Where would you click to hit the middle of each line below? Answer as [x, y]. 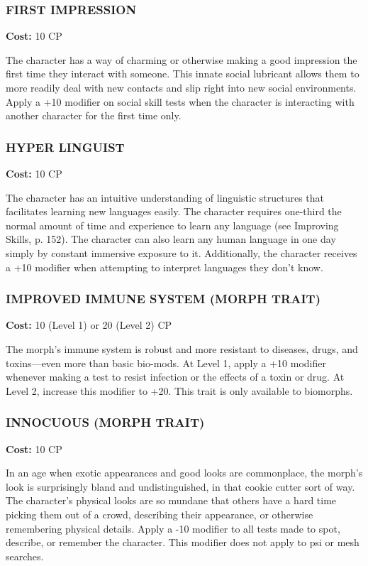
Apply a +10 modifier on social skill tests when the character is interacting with [180, 101]
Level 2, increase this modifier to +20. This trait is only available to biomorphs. [179, 390]
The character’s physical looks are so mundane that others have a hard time [171, 500]
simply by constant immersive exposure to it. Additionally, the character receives [182, 252]
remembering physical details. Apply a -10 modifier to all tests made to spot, [173, 528]
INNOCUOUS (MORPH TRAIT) [105, 422]
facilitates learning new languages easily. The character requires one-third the [174, 211]
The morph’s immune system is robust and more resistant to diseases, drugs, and [182, 348]
